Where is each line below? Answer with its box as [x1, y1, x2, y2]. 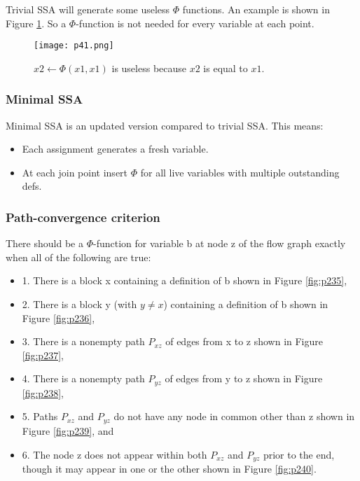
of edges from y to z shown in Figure [165, 371, 323, 386]
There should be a [6, 236, 83, 251]
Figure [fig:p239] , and [22, 423, 114, 438]
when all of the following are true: [6, 249, 151, 264]
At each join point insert [22, 165, 128, 179]
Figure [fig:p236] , [22, 310, 95, 325]
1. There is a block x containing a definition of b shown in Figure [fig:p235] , [22, 273, 347, 288]
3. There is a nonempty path [22, 334, 145, 349]
